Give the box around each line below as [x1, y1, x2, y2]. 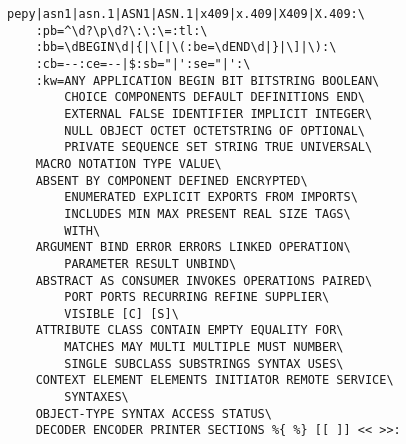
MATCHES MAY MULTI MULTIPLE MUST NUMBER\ [64, 340, 344, 355]
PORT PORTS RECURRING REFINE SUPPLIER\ [64, 290, 330, 305]
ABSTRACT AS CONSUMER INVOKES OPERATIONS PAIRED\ [35, 273, 373, 288]
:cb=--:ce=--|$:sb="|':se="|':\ [35, 56, 251, 71]
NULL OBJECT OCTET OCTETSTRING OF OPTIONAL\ [64, 123, 365, 138]
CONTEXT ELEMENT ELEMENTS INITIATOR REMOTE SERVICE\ [35, 373, 394, 388]
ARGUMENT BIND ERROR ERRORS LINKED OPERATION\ [35, 240, 351, 255]
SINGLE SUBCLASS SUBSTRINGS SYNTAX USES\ [64, 356, 344, 371]
